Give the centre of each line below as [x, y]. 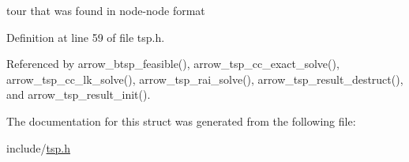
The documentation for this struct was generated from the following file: [181, 121]
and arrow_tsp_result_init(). [79, 94]
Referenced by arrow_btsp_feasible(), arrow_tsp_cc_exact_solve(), [173, 64]
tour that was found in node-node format [106, 10]
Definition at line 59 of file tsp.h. [86, 37]
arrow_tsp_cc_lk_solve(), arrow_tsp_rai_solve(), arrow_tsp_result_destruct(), [205, 79]
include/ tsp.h [38, 147]
